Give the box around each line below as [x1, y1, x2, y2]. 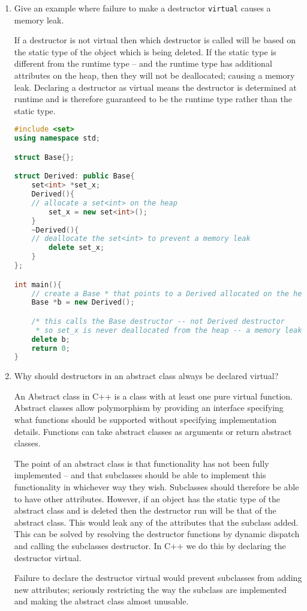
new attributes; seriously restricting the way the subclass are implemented [14, 583, 287, 595]
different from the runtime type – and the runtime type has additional [14, 57, 272, 70]
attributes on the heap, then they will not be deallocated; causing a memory [14, 69, 295, 82]
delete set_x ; [49, 243, 105, 252]
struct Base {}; [14, 153, 75, 162]
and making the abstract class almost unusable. [14, 595, 189, 607]
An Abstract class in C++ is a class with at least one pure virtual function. [14, 389, 293, 402]
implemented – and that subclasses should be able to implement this [14, 469, 266, 481]
